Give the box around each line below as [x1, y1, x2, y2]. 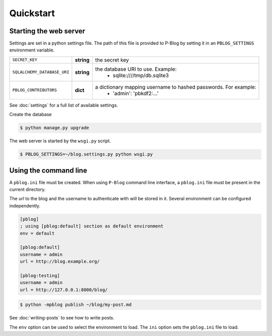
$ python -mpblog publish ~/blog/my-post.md [20, 302, 132, 308]
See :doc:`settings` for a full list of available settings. [9, 102, 118, 108]
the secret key [95, 56, 129, 63]
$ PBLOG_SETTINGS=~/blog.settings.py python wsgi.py [20, 151, 153, 157]
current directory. [9, 187, 46, 193]
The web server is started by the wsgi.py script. [9, 138, 111, 144]
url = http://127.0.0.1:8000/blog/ [20, 287, 108, 293]
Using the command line [9, 166, 88, 175]
